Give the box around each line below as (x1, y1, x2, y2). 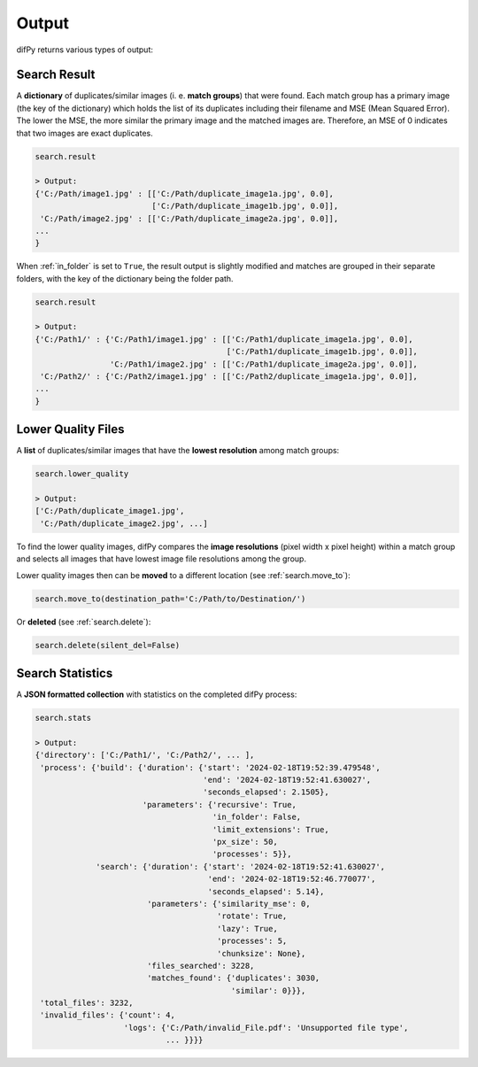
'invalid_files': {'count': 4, (40, 1010, 176, 1020)
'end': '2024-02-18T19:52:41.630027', (203, 775, 372, 785)
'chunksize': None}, (217, 948, 306, 958)
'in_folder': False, (212, 812, 302, 823)
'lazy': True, (217, 924, 278, 933)
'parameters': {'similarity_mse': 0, (146, 899, 311, 908)
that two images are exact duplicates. (16, 128, 154, 138)
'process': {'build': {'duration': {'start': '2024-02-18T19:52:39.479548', (40, 762, 381, 772)
